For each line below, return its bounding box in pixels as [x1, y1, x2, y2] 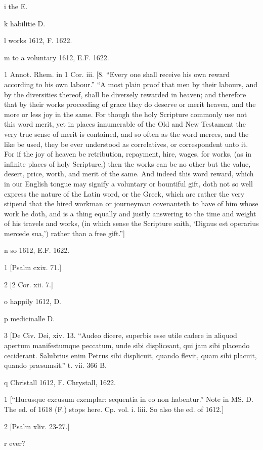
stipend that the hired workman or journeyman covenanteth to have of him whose [4, 198, 258, 209]
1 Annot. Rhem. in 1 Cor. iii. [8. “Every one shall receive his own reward [4, 69, 230, 80]
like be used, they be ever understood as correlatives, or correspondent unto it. [4, 138, 248, 149]
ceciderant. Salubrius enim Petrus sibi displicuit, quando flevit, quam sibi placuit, [4, 350, 257, 360]
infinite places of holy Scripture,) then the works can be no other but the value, [4, 158, 251, 169]
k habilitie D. [4, 18, 46, 28]
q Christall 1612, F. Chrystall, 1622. [4, 377, 116, 387]
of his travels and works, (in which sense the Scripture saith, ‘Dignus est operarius [4, 218, 259, 229]
